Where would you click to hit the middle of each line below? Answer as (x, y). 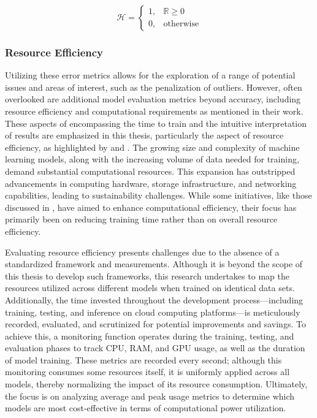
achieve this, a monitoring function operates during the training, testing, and (150, 336)
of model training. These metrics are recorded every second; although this (143, 359)
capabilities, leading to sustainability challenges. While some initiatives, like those (158, 195)
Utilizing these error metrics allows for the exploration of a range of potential (150, 75)
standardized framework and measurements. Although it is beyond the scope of (154, 264)
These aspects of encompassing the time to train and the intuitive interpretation (156, 123)
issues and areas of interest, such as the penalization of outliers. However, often (154, 87)
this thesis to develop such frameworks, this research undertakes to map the (147, 275)
